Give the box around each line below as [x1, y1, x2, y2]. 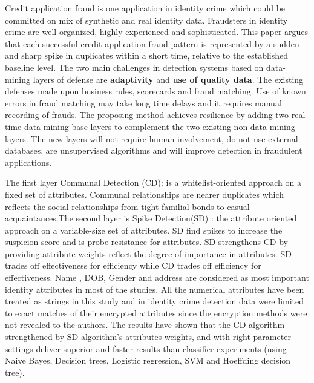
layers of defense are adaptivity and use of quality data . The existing [33, 73, 304, 85]
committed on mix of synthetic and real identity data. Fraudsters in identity [5, 13, 288, 26]
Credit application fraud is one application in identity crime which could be [5, 2, 286, 14]
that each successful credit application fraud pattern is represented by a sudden [5, 37, 299, 50]
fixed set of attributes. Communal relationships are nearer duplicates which [5, 188, 284, 200]
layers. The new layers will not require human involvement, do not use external [5, 132, 298, 145]
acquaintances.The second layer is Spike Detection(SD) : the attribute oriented [5, 212, 297, 224]
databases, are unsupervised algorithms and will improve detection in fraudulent [5, 144, 303, 157]
